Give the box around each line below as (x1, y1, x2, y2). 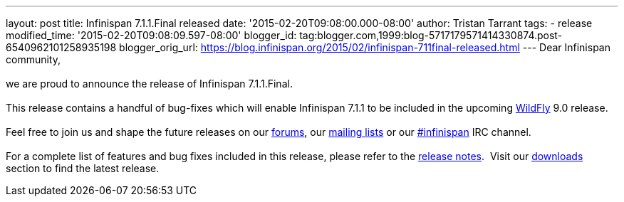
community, (6, 53, 61, 65)
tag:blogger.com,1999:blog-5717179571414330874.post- (299, 29, 563, 41)
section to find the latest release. (6, 162, 160, 174)
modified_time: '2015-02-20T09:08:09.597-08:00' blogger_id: (6, 29, 297, 41)
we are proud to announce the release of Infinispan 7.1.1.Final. (6, 78, 293, 90)
